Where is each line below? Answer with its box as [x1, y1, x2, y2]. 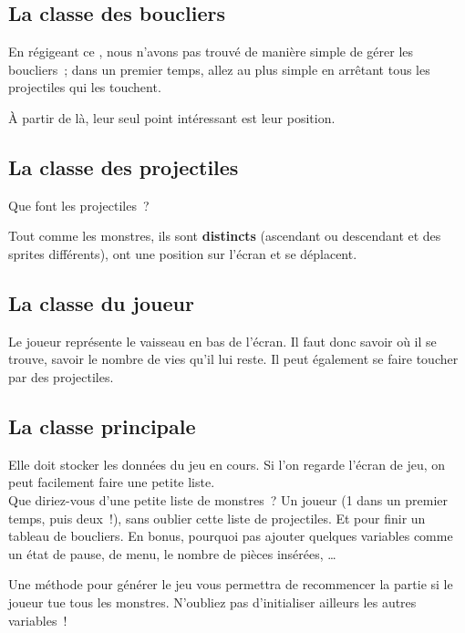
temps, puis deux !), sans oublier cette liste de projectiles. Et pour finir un [8, 508, 426, 527]
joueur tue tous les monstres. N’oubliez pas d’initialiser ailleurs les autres [8, 592, 417, 611]
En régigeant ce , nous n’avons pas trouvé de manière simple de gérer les [8, 42, 414, 61]
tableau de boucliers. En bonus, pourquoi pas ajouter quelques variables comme [8, 526, 453, 545]
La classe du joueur [8, 288, 194, 316]
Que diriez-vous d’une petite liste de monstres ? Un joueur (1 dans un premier [8, 490, 449, 509]
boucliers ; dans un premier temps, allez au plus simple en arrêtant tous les [8, 59, 430, 78]
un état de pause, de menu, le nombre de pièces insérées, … [8, 544, 336, 563]
